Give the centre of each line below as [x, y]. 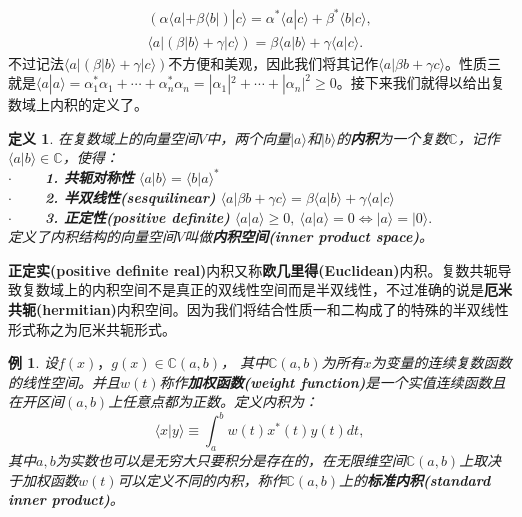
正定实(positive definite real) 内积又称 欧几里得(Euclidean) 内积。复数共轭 [253, 269]
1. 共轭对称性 [89, 177]
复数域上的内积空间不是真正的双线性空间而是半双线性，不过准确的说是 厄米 [266, 289]
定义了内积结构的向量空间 [92, 236]
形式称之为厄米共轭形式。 [92, 328]
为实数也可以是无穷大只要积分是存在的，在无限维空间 [230, 460]
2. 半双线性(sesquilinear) [130, 197]
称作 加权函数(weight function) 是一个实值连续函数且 [332, 381]
